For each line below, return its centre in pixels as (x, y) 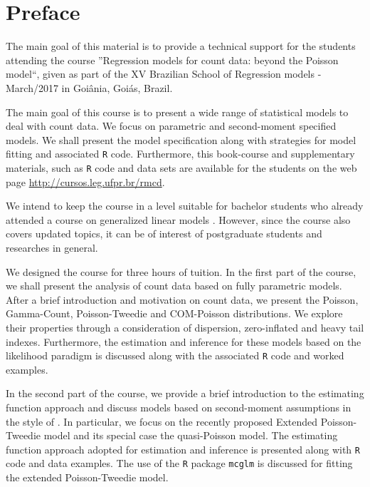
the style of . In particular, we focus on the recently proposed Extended (162, 421)
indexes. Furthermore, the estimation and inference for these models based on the (184, 341)
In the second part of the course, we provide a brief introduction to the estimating (185, 393)
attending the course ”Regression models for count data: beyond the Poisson (172, 60)
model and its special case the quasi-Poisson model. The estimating (191, 435)
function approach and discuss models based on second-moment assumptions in (179, 407)
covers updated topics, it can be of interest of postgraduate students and (164, 234)
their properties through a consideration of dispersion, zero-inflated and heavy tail (185, 327)
